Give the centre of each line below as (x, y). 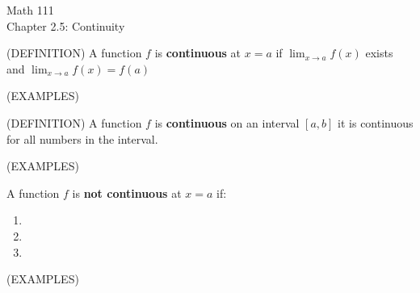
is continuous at (198, 53)
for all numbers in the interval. (82, 138)
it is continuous (376, 122)
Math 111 (30, 10)
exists (379, 53)
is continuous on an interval (227, 122)
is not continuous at (127, 193)
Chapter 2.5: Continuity (66, 25)
